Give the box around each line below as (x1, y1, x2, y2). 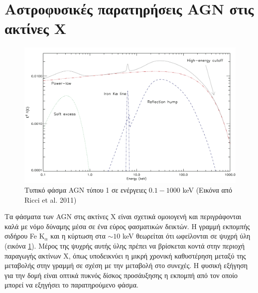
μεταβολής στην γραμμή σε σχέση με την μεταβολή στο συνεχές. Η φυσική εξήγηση (4, 260, 248, 271)
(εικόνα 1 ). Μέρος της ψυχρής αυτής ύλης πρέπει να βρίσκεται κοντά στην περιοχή (4, 241, 245, 251)
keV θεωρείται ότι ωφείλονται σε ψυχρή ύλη (122, 231, 251, 241)
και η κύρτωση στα (50, 231, 106, 241)
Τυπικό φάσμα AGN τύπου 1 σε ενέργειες (24, 185, 147, 195)
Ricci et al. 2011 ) (24, 194, 77, 205)
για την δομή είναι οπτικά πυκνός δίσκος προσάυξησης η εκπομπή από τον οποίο (4, 270, 238, 280)
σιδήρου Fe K (4, 231, 45, 241)
